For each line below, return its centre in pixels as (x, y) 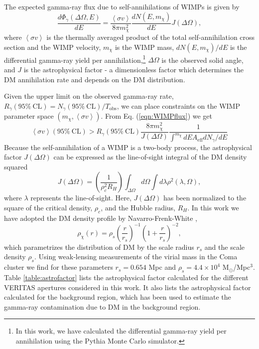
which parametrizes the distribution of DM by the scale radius (99, 247)
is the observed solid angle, (202, 60)
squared (16, 166)
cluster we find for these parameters (59, 267)
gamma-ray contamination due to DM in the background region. (102, 306)
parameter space (29, 116)
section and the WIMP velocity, (53, 47)
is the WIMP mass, (144, 47)
